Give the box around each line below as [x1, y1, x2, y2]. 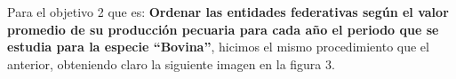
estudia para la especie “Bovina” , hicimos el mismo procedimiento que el [7, 37, 429, 56]
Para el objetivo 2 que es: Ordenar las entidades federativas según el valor [7, 3, 449, 20]
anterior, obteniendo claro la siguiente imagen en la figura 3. [7, 54, 335, 73]
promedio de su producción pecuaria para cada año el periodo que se [7, 20, 439, 38]
